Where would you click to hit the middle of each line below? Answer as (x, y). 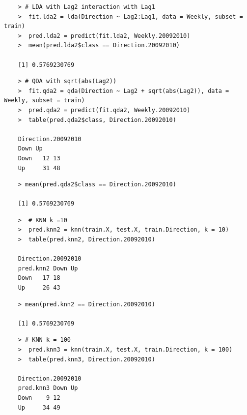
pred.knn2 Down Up (48, 268)
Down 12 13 (39, 158)
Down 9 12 (39, 398)
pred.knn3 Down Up (48, 388)
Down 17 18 (39, 278)
